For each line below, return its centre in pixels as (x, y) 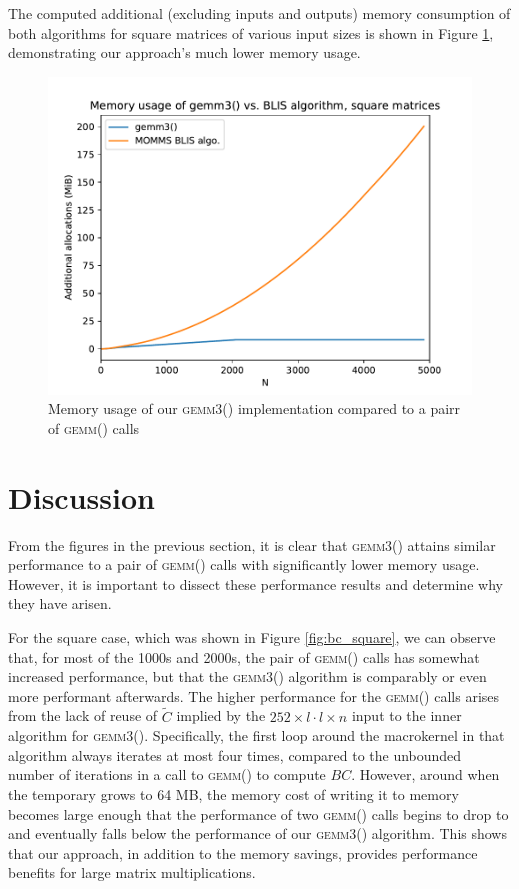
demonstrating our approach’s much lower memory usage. (184, 52)
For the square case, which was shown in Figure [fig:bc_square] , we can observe (252, 637)
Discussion (81, 496)
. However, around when (425, 774)
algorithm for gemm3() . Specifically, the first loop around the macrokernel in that (256, 735)
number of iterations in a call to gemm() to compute (167, 774)
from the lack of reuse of (83, 715)
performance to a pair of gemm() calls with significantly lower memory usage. (244, 564)
